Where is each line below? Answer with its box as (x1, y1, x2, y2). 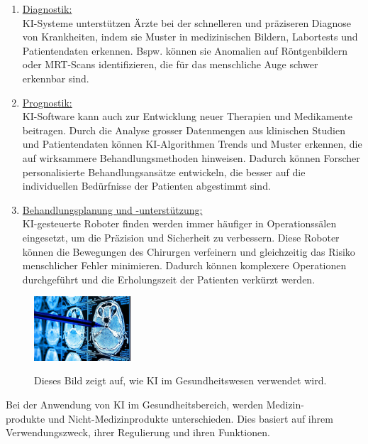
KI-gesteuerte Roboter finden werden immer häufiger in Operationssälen (22, 216, 337, 231)
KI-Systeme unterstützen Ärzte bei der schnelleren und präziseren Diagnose (22, 15, 351, 30)
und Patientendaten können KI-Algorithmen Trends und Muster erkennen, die (22, 136, 362, 151)
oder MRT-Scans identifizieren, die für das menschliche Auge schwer (22, 57, 318, 72)
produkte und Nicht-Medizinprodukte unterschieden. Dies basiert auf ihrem (6, 411, 333, 426)
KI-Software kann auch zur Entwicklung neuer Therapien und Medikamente (22, 109, 352, 124)
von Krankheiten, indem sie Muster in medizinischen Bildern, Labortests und (22, 29, 358, 44)
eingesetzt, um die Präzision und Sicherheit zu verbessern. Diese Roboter (22, 229, 340, 244)
